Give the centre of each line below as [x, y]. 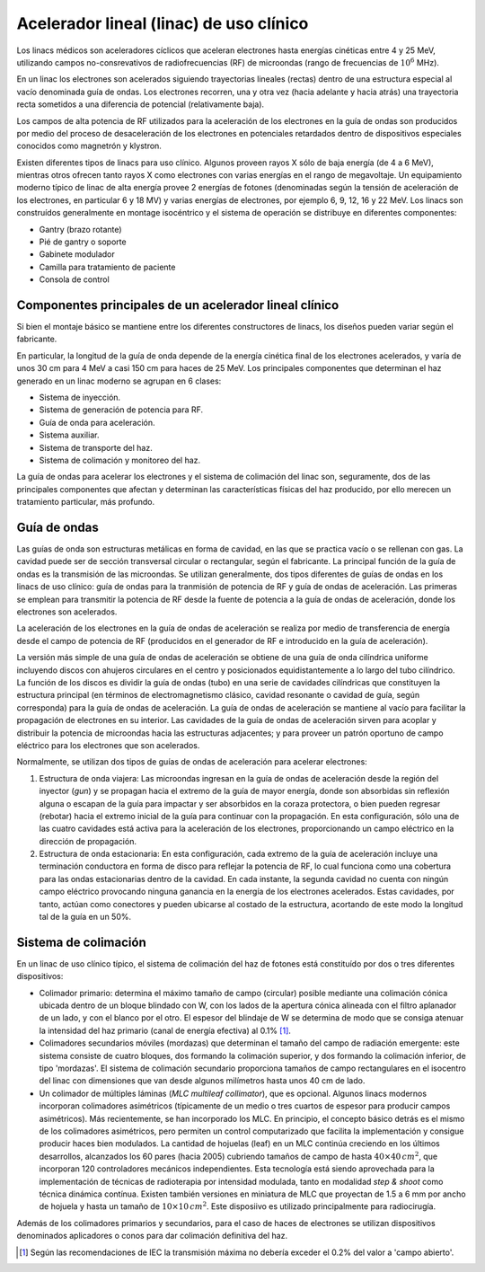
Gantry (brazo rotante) [80, 229]
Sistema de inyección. [80, 397]
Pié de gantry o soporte [83, 242]
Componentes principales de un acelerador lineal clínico [178, 305]
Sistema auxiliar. [69, 435]
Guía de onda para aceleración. [97, 422]
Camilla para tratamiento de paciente [107, 267]
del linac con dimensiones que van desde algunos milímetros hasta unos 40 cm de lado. [202, 1081]
